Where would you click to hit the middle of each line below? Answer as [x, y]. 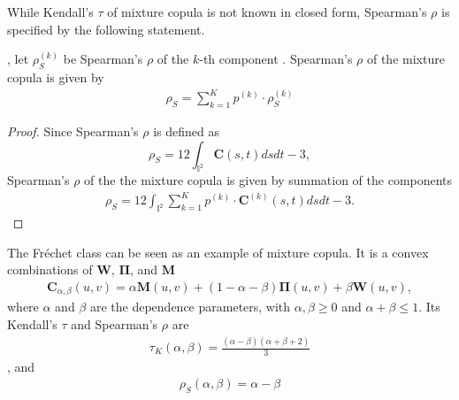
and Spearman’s [115, 324]
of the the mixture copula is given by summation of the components [268, 180]
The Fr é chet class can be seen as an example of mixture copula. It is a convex [218, 252]
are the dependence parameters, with [190, 307]
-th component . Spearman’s [276, 59]
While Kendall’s [50, 12]
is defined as [187, 131]
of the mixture [405, 59]
